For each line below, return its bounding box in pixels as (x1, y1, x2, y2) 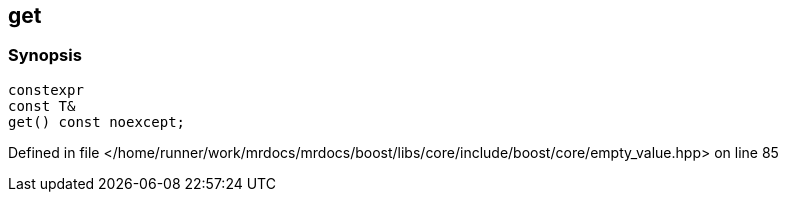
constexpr (8, 81, 84, 98)
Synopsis (8, 45, 82, 66)
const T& (8, 97, 76, 114)
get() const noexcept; (8, 113, 186, 130)
